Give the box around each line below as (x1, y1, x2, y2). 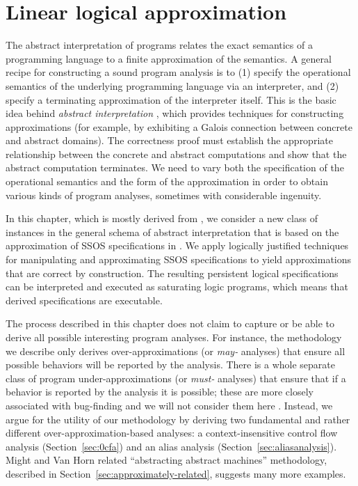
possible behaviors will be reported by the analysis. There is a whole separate (6, 357, 335, 372)
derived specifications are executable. (6, 292, 163, 307)
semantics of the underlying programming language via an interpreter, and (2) (6, 78, 339, 93)
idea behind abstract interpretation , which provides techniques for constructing (6, 106, 344, 120)
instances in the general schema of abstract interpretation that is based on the (6, 224, 339, 239)
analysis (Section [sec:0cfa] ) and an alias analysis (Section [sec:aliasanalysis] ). (6, 439, 337, 453)
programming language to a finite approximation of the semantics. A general (6, 51, 332, 65)
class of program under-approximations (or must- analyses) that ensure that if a (6, 370, 346, 385)
